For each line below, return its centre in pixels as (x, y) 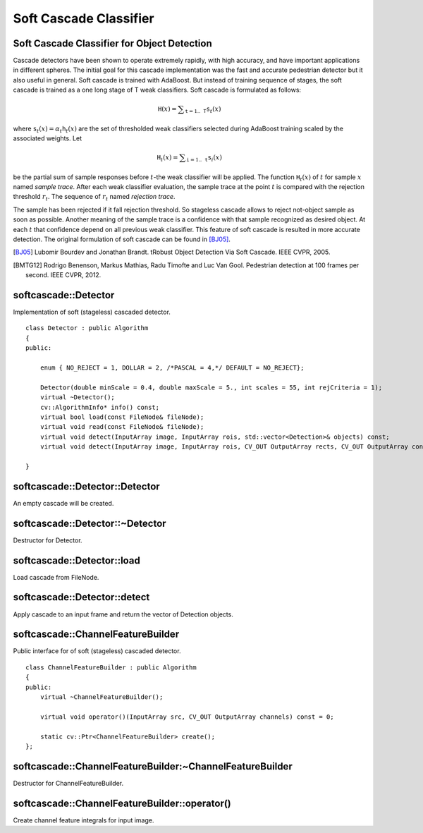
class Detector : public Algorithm (87, 328)
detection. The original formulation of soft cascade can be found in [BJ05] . (122, 239)
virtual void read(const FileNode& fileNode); (122, 427)
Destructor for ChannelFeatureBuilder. (68, 783)
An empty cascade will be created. (63, 503)
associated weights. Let (48, 138)
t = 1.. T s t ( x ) (203, 110)
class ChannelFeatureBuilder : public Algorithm (111, 667)
